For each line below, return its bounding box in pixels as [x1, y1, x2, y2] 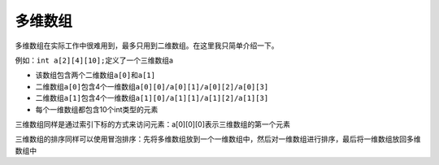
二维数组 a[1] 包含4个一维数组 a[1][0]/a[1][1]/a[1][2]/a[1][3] [35, 93, 269, 103]
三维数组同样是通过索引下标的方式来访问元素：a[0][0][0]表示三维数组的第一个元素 [15, 119, 290, 129]
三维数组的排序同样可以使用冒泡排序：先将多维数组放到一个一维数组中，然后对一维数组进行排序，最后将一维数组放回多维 [15, 134, 421, 144]
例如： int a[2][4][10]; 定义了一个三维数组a [15, 55, 174, 65]
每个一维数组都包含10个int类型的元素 [35, 104, 159, 114]
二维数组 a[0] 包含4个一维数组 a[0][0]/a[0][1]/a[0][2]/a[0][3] [35, 81, 269, 91]
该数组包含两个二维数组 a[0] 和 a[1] [35, 70, 156, 80]
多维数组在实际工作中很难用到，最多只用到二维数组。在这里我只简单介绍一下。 [15, 41, 279, 50]
